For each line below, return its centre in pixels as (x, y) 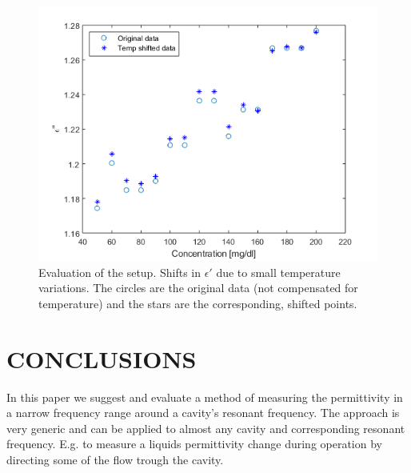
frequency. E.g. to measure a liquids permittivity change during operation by (194, 444)
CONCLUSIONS (102, 358)
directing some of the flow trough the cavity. (115, 459)
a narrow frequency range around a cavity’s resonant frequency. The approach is (203, 413)
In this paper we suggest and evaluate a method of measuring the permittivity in (205, 397)
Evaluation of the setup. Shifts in (120, 272)
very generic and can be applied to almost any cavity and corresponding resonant (206, 428)
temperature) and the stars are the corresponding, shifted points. (198, 303)
